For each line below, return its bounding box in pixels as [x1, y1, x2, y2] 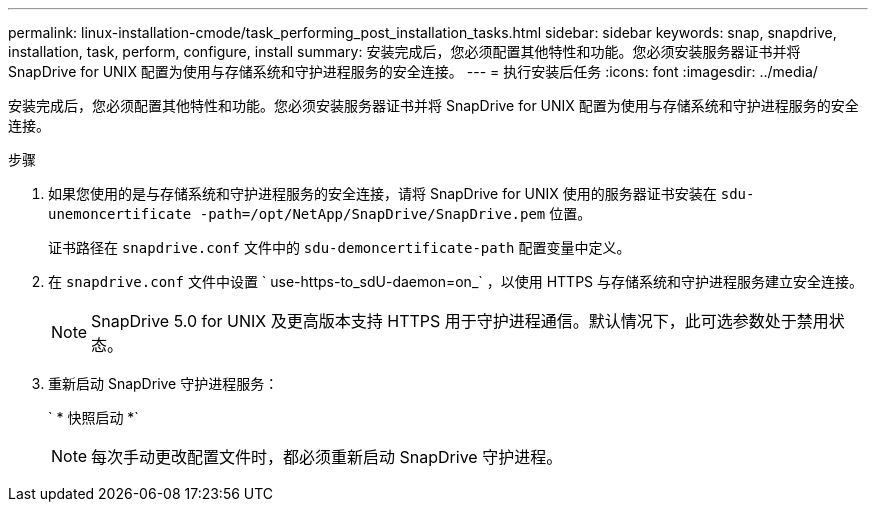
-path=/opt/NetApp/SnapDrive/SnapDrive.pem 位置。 [199, 205, 592, 222]
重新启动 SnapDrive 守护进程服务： [48, 375, 279, 392]
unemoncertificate [48, 206, 192, 222]
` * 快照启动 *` [48, 409, 139, 426]
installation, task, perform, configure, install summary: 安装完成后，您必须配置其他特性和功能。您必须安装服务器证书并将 [8, 43, 801, 60]
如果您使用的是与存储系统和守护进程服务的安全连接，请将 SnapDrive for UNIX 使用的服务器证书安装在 [48, 185, 717, 202]
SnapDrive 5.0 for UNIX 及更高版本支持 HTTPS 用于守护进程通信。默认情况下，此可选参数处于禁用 [91, 311, 829, 331]
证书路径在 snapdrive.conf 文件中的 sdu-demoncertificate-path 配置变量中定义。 [48, 239, 631, 256]
